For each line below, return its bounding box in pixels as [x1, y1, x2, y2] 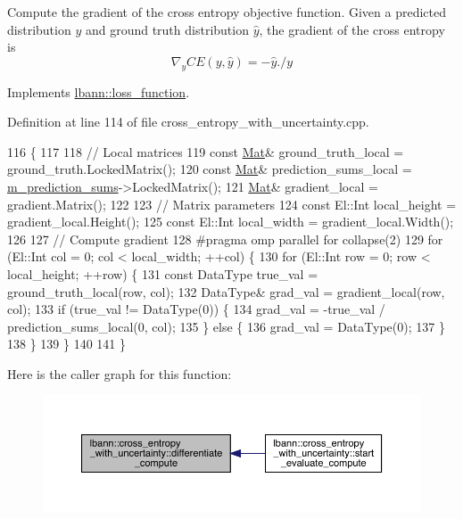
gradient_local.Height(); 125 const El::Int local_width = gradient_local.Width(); [7, 212, 454, 231]
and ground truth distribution [85, 20, 249, 38]
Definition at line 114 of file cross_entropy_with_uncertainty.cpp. [7, 112, 369, 131]
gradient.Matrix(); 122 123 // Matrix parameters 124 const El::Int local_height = [7, 194, 457, 213]
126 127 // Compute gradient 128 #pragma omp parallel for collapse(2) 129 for [7, 229, 443, 248]
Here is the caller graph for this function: [7, 364, 232, 383]
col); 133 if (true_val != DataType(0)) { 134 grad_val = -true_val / [7, 300, 385, 318]
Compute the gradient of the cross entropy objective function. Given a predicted [7, 3, 446, 21]
